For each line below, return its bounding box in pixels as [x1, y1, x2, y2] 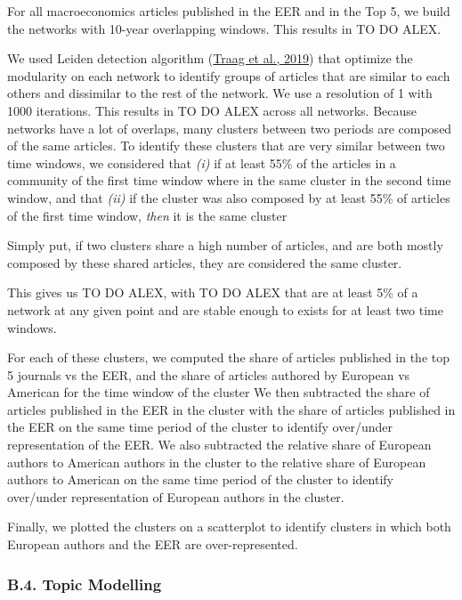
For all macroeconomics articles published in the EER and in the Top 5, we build [7, 2, 450, 20]
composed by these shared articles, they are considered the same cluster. [7, 253, 402, 272]
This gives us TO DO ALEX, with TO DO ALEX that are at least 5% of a [7, 283, 418, 302]
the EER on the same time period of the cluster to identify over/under [7, 418, 393, 436]
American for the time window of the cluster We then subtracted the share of [7, 383, 430, 401]
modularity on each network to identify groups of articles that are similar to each [7, 66, 450, 85]
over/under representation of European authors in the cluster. [7, 487, 344, 506]
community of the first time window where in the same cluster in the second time [7, 171, 451, 190]
